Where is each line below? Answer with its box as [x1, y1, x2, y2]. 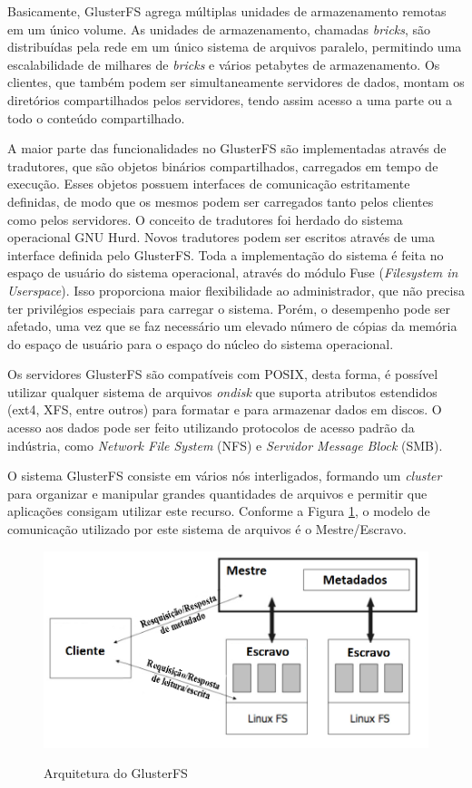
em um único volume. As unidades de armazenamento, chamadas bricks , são [7, 19, 431, 38]
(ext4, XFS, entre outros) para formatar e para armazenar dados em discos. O [7, 400, 442, 419]
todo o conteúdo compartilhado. [7, 108, 185, 127]
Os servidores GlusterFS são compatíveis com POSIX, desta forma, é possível [7, 365, 438, 384]
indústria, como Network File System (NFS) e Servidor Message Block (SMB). [7, 435, 443, 454]
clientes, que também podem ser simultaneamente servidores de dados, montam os [7, 73, 465, 92]
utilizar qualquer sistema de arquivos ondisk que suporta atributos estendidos [7, 382, 438, 401]
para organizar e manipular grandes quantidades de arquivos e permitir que [7, 483, 428, 502]
